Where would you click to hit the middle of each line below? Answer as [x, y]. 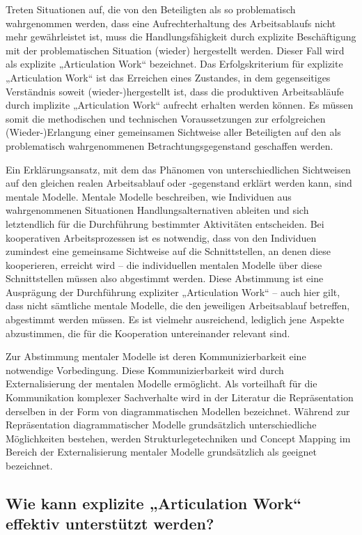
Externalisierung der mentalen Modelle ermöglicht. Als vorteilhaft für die [162, 383]
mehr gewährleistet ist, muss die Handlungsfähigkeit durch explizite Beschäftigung [181, 37]
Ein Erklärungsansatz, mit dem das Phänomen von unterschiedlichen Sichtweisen [178, 169]
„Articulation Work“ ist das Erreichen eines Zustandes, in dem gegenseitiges [168, 77]
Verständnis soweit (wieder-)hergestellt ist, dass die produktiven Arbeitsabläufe [175, 91]
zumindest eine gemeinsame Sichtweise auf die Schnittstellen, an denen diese [168, 251]
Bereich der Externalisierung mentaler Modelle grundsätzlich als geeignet [161, 452]
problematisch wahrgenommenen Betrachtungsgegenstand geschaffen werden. [170, 145]
